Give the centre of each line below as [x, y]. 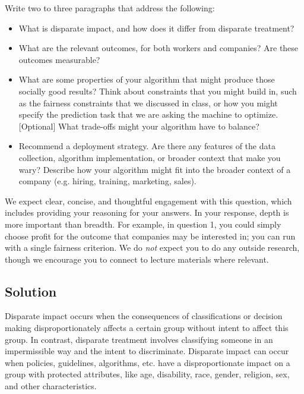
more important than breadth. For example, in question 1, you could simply [143, 224]
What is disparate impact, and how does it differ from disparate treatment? [156, 28]
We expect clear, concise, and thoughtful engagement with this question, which [148, 201]
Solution [31, 291]
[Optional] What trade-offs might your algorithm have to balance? [139, 126]
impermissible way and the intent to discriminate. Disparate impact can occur [147, 351]
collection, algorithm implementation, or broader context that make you [150, 157]
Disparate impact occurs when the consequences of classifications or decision [144, 316]
